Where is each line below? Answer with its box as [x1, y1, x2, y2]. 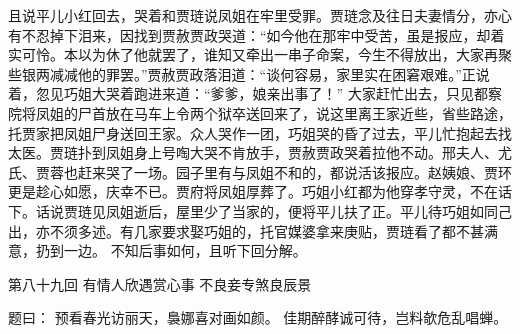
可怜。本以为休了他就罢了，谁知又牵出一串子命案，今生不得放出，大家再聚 [21, 44, 512, 65]
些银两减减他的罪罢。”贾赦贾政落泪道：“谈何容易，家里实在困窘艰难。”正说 [8, 63, 490, 84]
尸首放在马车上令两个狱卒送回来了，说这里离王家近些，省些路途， [77, 102, 512, 123]
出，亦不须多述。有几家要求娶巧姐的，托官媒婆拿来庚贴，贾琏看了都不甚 [8, 220, 484, 241]
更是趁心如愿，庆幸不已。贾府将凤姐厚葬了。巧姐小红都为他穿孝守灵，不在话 [8, 181, 512, 202]
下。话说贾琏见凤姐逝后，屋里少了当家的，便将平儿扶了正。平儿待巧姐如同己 [8, 200, 512, 221]
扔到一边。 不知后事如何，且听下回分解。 [35, 240, 307, 261]
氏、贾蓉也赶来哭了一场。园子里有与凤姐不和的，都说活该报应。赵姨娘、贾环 [8, 161, 512, 182]
